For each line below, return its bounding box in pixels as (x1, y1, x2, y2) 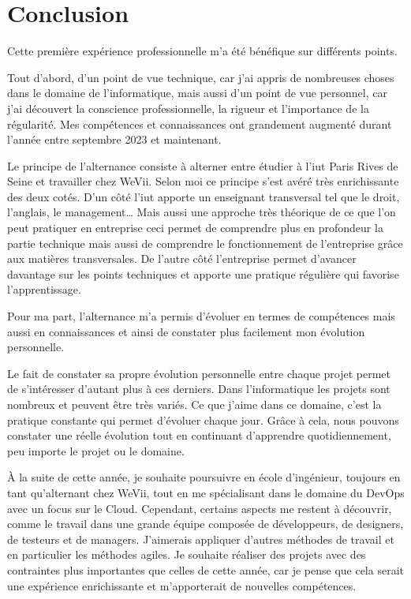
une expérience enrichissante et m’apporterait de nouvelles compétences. (7, 577, 357, 593)
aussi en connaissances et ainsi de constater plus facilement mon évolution (7, 323, 365, 339)
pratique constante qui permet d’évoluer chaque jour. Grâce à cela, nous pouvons (7, 411, 399, 428)
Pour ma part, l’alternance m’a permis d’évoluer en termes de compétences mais (7, 308, 395, 324)
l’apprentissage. (7, 281, 81, 298)
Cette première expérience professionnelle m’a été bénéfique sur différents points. (7, 43, 398, 59)
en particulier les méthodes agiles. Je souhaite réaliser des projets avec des (7, 546, 366, 563)
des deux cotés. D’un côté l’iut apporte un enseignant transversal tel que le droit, (7, 188, 400, 204)
